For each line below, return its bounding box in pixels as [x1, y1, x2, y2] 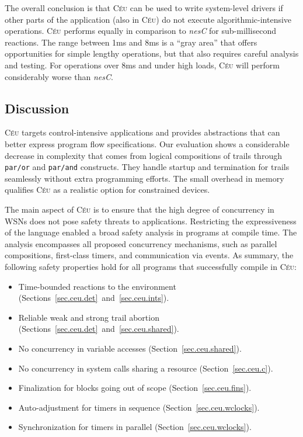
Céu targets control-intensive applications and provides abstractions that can [5, 126, 280, 138]
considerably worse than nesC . [5, 70, 113, 82]
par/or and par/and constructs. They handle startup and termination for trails [5, 161, 290, 173]
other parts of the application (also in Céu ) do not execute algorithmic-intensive [5, 13, 292, 25]
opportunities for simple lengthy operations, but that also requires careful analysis [5, 47, 299, 60]
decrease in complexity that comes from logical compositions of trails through [5, 149, 282, 161]
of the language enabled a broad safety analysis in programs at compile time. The [5, 226, 297, 238]
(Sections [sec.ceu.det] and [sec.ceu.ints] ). [18, 292, 169, 304]
